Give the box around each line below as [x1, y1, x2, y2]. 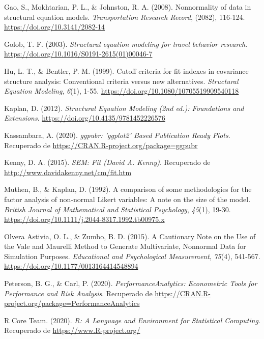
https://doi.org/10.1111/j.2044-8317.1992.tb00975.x [4, 214, 165, 224]
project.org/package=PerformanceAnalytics [4, 298, 140, 308]
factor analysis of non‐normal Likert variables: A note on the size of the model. [4, 193, 251, 204]
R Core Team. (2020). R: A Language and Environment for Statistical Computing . [4, 315, 260, 325]
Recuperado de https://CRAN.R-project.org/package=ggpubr [4, 139, 198, 150]
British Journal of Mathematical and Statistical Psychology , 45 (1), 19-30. [4, 204, 231, 214]
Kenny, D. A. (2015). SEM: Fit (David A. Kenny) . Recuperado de [4, 157, 211, 167]
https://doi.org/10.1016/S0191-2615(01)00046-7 [4, 48, 153, 59]
